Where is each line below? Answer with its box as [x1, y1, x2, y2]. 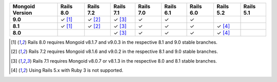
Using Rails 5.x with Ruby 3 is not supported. [29, 67, 124, 73]
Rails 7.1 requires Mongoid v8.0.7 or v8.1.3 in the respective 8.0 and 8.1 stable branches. [32, 58, 217, 64]
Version [12, 9, 32, 16]
